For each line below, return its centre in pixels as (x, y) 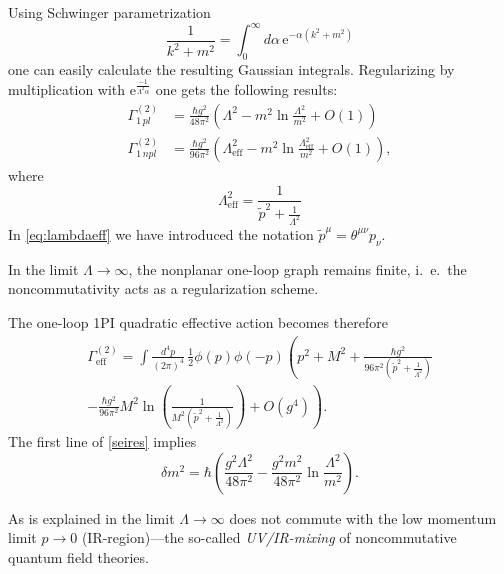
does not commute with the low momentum (363, 517)
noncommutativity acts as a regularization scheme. (163, 288)
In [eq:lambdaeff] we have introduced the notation (161, 233)
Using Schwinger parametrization (109, 12)
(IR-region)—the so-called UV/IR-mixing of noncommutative (269, 537)
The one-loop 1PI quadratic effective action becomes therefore (198, 321)
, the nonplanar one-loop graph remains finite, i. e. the (297, 268)
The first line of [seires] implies (102, 441)
